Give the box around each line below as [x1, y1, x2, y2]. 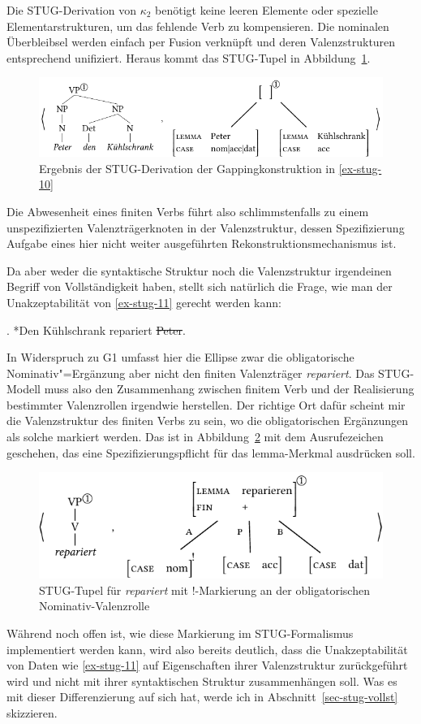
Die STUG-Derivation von [6, 2, 136, 18]
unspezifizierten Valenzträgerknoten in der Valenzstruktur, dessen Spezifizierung [6, 219, 405, 236]
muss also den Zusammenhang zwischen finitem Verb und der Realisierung [44, 380, 415, 397]
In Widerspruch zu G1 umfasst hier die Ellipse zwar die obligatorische [6, 349, 354, 366]
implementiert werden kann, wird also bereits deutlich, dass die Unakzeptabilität [6, 640, 408, 657]
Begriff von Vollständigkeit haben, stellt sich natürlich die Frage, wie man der [6, 278, 393, 295]
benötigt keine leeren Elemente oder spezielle [155, 2, 378, 18]
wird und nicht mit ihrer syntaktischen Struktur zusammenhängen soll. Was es [6, 672, 397, 689]
